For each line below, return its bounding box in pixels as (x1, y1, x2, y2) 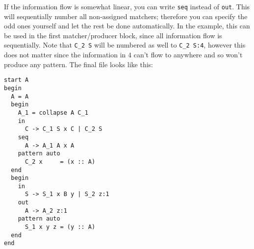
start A (4, 76, 29, 84)
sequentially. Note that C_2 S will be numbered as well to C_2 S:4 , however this (4, 40, 246, 50)
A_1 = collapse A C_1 (18, 109, 88, 116)
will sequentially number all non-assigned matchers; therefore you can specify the (4, 11, 248, 21)
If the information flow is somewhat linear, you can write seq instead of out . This (4, 1, 250, 11)
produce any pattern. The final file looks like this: (4, 59, 153, 69)
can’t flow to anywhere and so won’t (133, 50, 243, 60)
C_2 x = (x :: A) (25, 158, 96, 165)
